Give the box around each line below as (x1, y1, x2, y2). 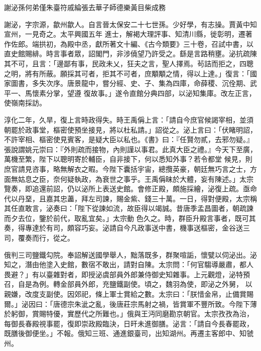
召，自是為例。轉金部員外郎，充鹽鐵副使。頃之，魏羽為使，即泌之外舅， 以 (4, 279, 252, 289)
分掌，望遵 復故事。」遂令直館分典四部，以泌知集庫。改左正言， (46, 87, 256, 98)
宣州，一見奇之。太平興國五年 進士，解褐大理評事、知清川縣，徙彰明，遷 (4, 29, 245, 39)
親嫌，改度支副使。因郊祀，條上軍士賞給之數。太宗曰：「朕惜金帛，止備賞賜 (4, 289, 253, 299)
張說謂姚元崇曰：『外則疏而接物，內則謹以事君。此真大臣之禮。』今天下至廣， (4, 144, 257, 154)
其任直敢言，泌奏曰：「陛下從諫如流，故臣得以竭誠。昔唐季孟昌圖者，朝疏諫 (4, 203, 253, 213)
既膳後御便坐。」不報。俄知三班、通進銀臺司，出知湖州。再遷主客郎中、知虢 (4, 328, 253, 338)
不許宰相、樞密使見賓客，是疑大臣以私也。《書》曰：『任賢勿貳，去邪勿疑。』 (4, 134, 253, 145)
